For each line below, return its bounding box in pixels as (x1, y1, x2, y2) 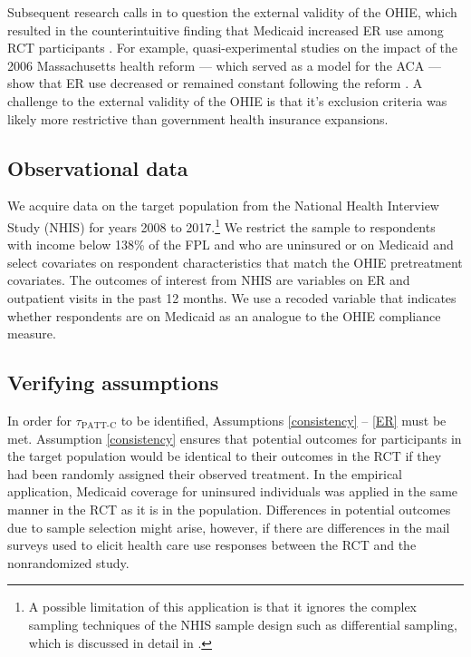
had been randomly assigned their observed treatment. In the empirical (7, 464, 402, 483)
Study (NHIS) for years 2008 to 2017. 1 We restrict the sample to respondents (7, 214, 436, 236)
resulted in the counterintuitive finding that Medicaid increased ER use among (7, 20, 444, 39)
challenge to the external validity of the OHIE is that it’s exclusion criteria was (7, 91, 447, 110)
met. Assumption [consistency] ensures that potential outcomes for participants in (7, 428, 462, 447)
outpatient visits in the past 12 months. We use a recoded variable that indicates (7, 288, 457, 307)
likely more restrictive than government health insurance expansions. (7, 109, 389, 128)
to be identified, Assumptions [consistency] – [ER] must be (120, 410, 447, 429)
